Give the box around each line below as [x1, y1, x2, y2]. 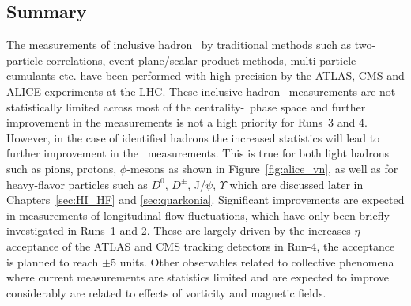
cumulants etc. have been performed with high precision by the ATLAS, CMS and [6, 67, 405, 84]
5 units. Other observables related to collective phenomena [110, 253, 394, 270]
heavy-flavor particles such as [6, 176, 148, 192]
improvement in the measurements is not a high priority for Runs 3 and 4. [6, 114, 368, 130]
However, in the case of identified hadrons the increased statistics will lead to [6, 129, 380, 145]
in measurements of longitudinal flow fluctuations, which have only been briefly [6, 206, 390, 223]
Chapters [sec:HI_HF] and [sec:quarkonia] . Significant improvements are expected [6, 191, 405, 208]
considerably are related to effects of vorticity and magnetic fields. [6, 284, 326, 300]
